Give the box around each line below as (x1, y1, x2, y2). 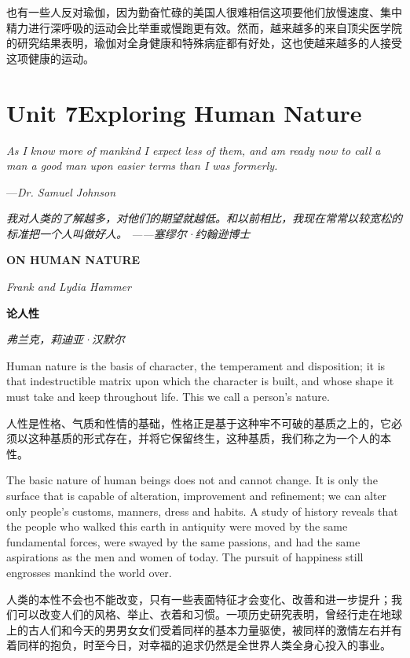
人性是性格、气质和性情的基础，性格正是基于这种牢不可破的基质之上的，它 (6, 414, 391, 431)
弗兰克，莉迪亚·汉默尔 (6, 331, 125, 347)
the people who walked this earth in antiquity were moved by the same (6, 518, 348, 535)
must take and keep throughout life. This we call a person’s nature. (6, 388, 330, 405)
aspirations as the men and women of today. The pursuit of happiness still (6, 549, 364, 565)
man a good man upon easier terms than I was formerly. (6, 157, 278, 174)
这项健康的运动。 (6, 50, 94, 66)
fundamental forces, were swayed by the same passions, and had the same (6, 533, 361, 550)
